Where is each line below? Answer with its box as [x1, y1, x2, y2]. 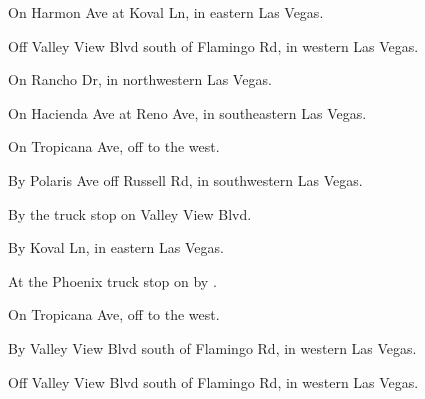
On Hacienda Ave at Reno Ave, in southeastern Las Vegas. [8, 102, 367, 123]
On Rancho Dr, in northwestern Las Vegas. [8, 69, 272, 90]
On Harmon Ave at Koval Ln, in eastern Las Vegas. [8, 2, 324, 22]
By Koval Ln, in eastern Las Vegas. [8, 237, 224, 258]
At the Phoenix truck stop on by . [8, 270, 217, 291]
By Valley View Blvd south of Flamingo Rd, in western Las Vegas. [8, 337, 417, 358]
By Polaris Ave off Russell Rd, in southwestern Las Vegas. [8, 169, 363, 190]
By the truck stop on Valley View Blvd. [8, 203, 252, 224]
